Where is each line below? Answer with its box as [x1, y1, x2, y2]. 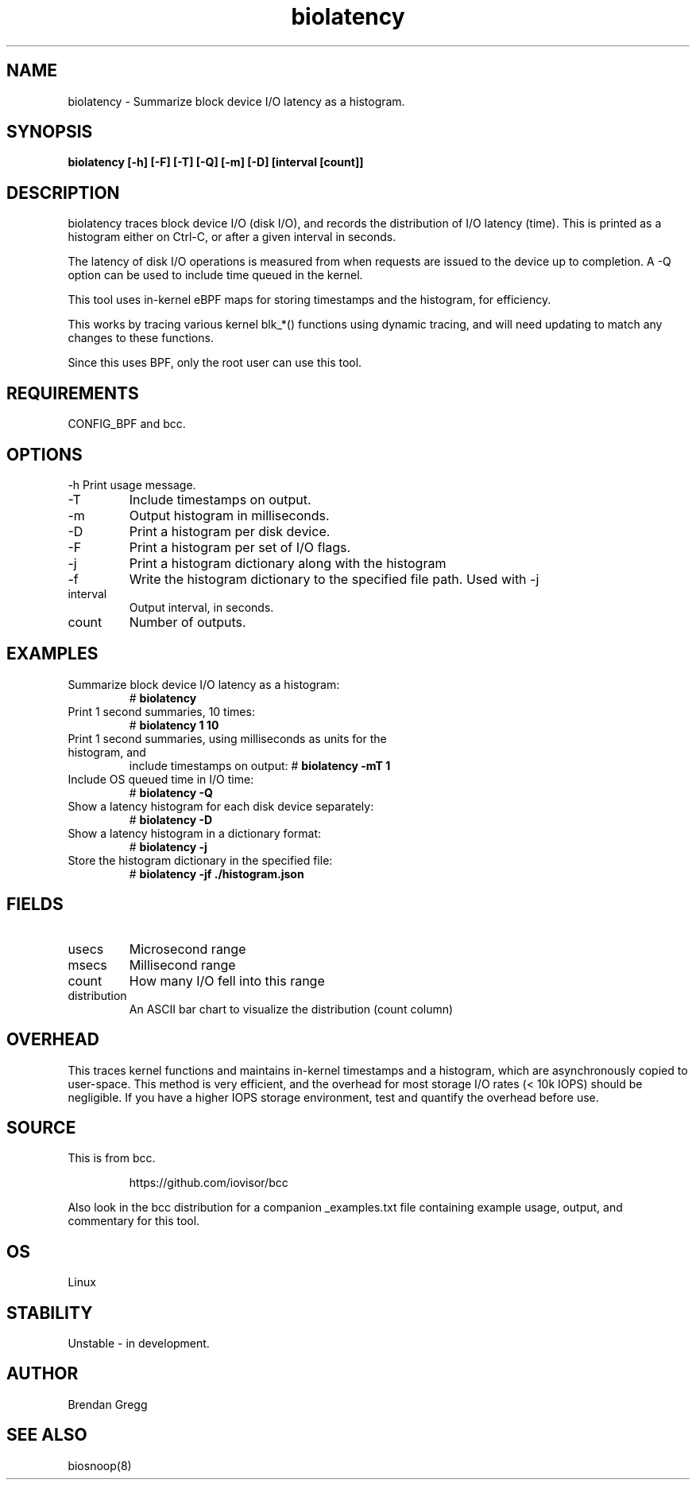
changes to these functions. [68, 331, 214, 345]
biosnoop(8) [68, 1458, 132, 1472]
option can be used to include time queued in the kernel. [68, 268, 363, 282]
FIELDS [6, 894, 64, 915]
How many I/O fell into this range [129, 972, 325, 989]
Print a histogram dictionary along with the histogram [129, 554, 447, 571]
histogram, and [68, 745, 146, 759]
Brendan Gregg [68, 1397, 148, 1411]
